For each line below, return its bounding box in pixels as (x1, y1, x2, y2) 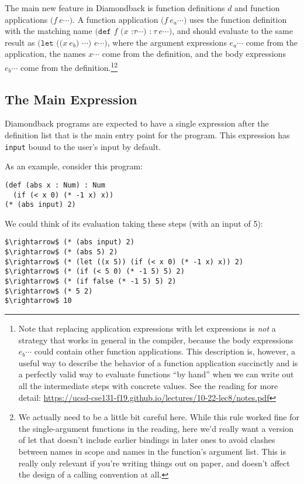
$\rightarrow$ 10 (5, 296, 72, 305)
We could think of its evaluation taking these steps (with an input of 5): (5, 217, 263, 229)
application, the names (5, 47, 86, 60)
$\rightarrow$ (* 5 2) (5, 287, 93, 295)
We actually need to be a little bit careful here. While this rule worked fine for (18, 411, 299, 423)
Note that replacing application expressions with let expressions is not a (18, 322, 276, 335)
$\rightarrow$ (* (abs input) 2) (5, 238, 134, 247)
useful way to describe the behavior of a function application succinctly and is (18, 356, 298, 369)
